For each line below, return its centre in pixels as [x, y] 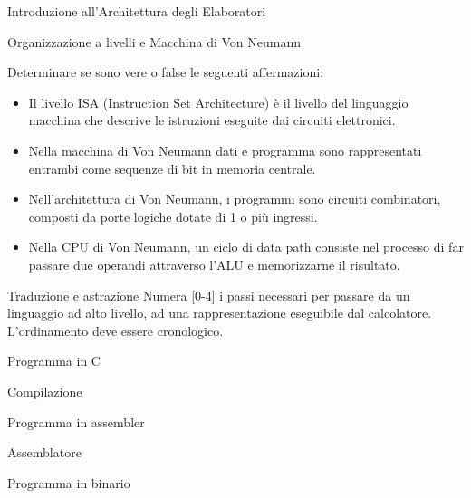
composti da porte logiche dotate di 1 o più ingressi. [173, 216]
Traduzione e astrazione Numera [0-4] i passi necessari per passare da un [209, 295]
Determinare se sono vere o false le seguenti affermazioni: [166, 72]
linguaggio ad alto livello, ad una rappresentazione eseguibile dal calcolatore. [220, 313]
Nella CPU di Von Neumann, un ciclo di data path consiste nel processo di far [246, 247]
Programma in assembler [76, 421]
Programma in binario [69, 482]
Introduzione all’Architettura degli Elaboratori [137, 11]
